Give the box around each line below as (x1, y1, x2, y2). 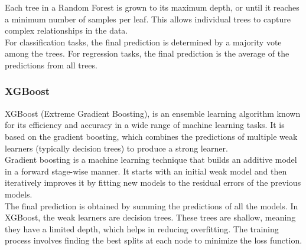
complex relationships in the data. (5, 24, 128, 37)
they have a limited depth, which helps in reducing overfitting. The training (5, 222, 279, 235)
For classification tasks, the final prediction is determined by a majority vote (5, 35, 282, 48)
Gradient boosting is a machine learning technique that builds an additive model (5, 153, 297, 166)
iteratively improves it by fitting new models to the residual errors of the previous (5, 176, 301, 189)
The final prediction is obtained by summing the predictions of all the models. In (5, 199, 298, 212)
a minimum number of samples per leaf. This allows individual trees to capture (5, 12, 291, 25)
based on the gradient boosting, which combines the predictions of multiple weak (5, 130, 298, 142)
